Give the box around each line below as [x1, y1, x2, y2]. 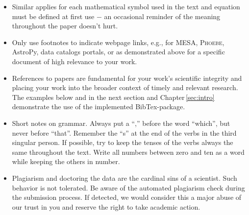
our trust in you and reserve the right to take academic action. [12, 201, 200, 212]
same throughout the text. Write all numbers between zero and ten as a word [12, 146, 245, 157]
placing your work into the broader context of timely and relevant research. [12, 82, 238, 93]
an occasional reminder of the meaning [104, 11, 221, 21]
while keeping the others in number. [12, 156, 120, 167]
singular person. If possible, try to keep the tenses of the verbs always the [12, 137, 233, 147]
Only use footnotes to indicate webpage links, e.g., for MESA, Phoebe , [12, 37, 224, 47]
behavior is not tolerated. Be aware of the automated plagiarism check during [12, 182, 245, 192]
